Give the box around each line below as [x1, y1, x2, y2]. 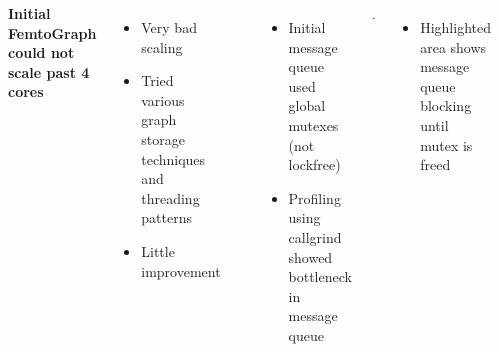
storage [141, 128, 185, 149]
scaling [141, 36, 183, 57]
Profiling [288, 187, 341, 208]
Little [141, 240, 175, 261]
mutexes [288, 114, 339, 135]
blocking [420, 95, 472, 116]
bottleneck [288, 266, 352, 287]
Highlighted [420, 17, 491, 37]
